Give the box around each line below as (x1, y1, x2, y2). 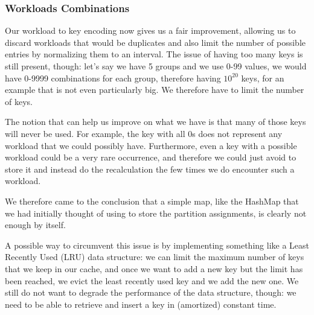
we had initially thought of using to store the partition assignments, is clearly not (5, 206, 307, 219)
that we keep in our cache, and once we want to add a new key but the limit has (5, 262, 303, 275)
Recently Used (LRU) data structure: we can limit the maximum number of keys (5, 250, 304, 263)
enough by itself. (5, 218, 66, 231)
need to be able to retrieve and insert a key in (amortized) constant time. (5, 297, 277, 310)
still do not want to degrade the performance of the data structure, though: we (5, 286, 296, 299)
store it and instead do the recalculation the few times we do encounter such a (5, 162, 295, 175)
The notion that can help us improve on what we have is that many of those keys (5, 115, 306, 128)
